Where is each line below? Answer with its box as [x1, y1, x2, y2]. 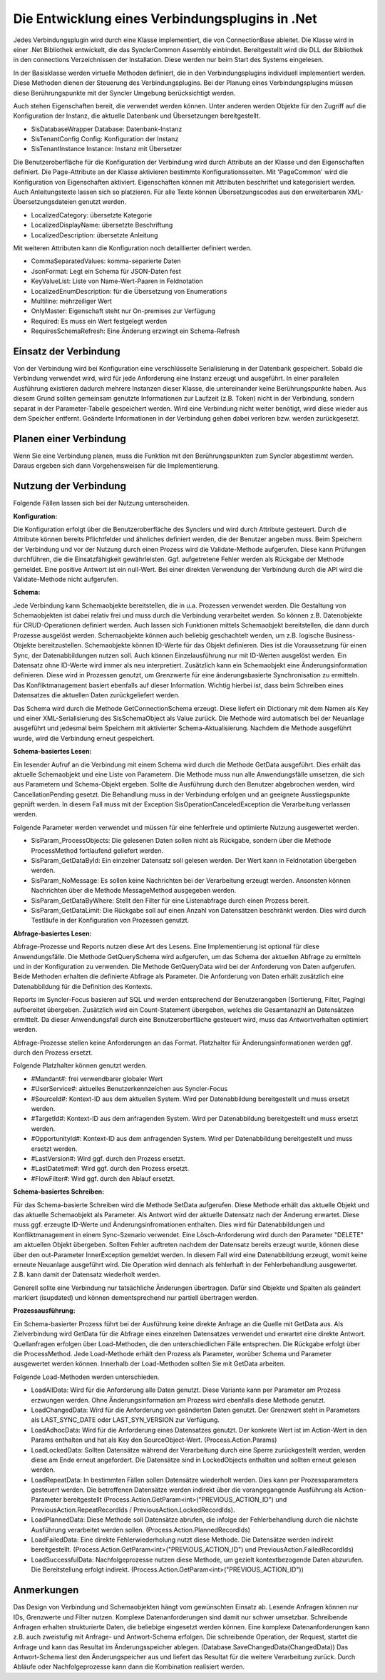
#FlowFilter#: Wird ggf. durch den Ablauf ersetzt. [31, 1174, 175, 1183]
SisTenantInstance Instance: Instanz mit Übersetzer [31, 145, 183, 153]
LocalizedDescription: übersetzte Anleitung [31, 230, 158, 239]
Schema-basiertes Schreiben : [13, 1187, 105, 1196]
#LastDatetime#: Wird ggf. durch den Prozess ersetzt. [31, 1164, 190, 1173]
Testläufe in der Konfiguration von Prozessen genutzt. [31, 916, 190, 925]
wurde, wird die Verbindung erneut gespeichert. [13, 734, 155, 742]
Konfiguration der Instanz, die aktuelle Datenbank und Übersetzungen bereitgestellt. [13, 111, 261, 121]
